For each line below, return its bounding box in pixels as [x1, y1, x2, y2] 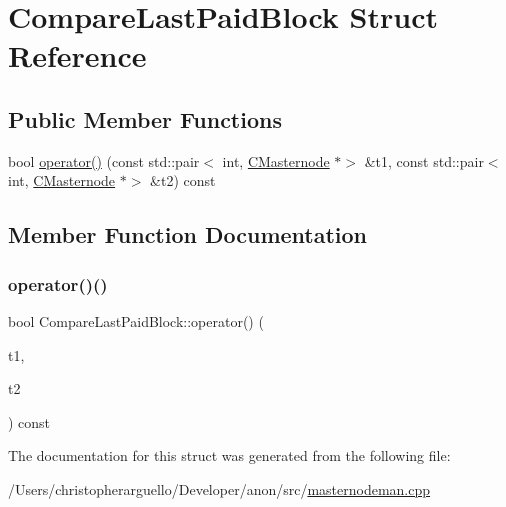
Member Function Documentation [8, 219, 368, 250]
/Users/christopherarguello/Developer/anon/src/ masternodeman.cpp [8, 478, 431, 499]
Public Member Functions [8, 103, 282, 134]
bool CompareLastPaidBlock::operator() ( [8, 310, 264, 331]
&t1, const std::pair [364, 150, 484, 171]
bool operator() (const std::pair [8, 150, 200, 171]
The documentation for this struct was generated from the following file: [8, 445, 451, 466]
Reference [8, 35, 147, 76]
